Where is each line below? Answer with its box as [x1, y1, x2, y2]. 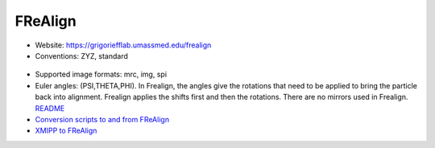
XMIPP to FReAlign [35, 125, 97, 136]
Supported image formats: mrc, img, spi [35, 69, 168, 80]
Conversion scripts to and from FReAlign [35, 114, 169, 124]
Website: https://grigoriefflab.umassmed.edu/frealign [35, 40, 212, 50]
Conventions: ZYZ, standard [35, 51, 129, 60]
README [35, 103, 65, 113]
